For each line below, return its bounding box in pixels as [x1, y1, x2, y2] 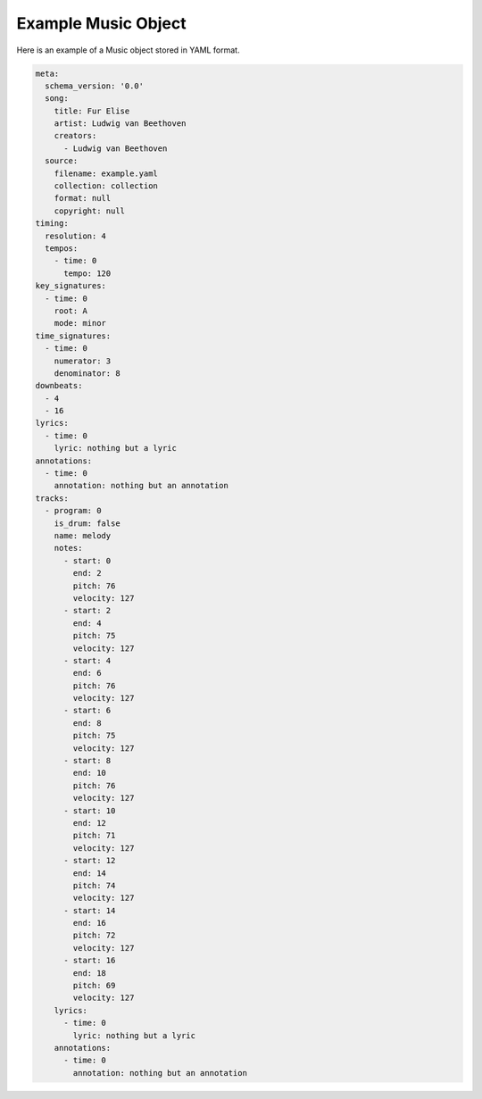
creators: [54, 130, 97, 141]
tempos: [45, 244, 79, 254]
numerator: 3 [54, 355, 112, 366]
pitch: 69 [72, 980, 116, 991]
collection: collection [54, 181, 158, 191]
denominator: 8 [54, 368, 120, 379]
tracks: [35, 493, 69, 504]
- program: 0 [45, 505, 102, 516]
